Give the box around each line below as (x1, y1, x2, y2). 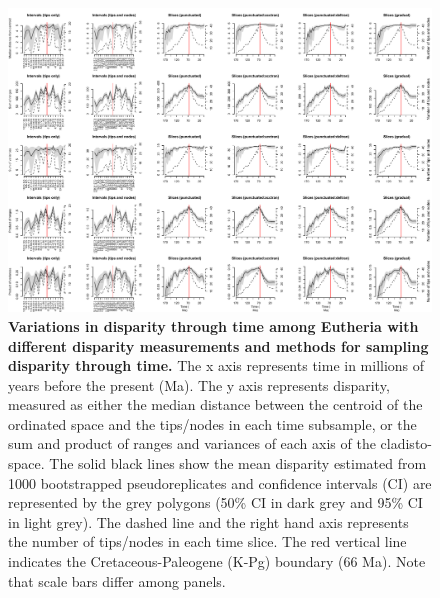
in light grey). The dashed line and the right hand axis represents (8, 511, 409, 532)
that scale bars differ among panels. (8, 570, 226, 591)
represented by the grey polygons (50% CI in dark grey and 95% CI (8, 492, 423, 513)
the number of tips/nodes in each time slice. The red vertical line (8, 531, 407, 552)
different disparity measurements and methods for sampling (8, 335, 429, 356)
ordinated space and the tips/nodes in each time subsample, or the (8, 413, 417, 434)
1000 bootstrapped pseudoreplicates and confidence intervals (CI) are (8, 472, 432, 493)
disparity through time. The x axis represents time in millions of (8, 355, 425, 376)
